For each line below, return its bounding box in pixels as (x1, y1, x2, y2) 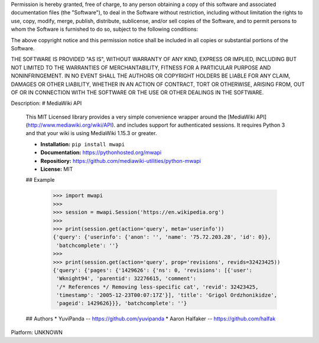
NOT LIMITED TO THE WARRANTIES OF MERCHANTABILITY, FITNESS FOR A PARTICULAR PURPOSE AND (11, 64, 271, 71)
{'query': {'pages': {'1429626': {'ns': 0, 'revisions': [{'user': (53, 267, 253, 274)
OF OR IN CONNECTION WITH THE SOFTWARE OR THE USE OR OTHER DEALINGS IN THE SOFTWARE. (11, 89, 264, 96)
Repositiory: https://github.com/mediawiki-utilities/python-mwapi (40, 157, 201, 164)
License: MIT (40, 166, 73, 173)
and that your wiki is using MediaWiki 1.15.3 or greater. (25, 130, 157, 137)
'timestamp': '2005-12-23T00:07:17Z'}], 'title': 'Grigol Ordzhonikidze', (56, 292, 278, 299)
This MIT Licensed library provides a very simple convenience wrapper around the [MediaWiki (25, 113, 255, 120)
